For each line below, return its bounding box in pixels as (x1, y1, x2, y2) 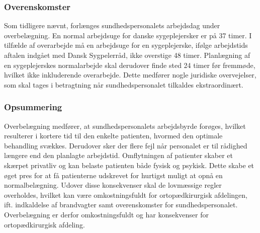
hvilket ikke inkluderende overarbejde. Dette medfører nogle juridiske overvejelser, (4, 69, 256, 80)
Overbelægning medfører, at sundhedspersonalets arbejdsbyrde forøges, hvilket (4, 120, 246, 131)
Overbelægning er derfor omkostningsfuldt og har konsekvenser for (4, 209, 209, 219)
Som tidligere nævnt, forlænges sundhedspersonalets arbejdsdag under (4, 20, 220, 31)
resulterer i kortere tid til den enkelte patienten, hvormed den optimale (4, 130, 223, 141)
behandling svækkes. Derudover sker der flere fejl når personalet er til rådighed (4, 140, 247, 150)
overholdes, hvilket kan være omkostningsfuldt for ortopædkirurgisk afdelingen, (4, 189, 248, 200)
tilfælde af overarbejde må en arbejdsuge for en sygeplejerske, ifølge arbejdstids (4, 40, 248, 50)
